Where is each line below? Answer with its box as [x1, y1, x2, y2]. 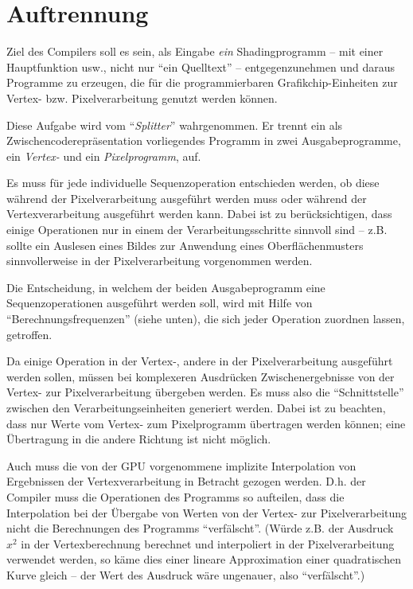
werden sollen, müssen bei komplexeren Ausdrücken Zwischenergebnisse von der [6, 368, 395, 384]
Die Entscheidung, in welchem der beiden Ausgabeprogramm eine [6, 279, 325, 295]
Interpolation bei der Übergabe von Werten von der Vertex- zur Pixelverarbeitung [6, 504, 407, 521]
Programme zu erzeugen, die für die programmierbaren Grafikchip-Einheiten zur [6, 74, 398, 91]
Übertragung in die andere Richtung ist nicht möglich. [6, 431, 271, 447]
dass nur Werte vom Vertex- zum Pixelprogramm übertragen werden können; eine [6, 415, 406, 431]
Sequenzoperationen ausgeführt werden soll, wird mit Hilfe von [6, 294, 313, 311]
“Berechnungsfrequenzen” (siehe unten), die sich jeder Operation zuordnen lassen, [6, 310, 405, 327]
